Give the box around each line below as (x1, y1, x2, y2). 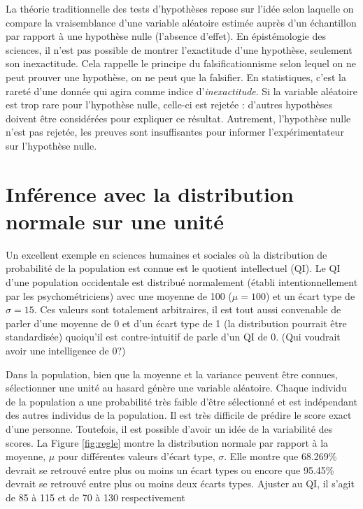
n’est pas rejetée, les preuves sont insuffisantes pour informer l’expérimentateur (6, 124, 344, 139)
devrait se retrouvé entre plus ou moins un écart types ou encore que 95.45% (6, 462, 334, 477)
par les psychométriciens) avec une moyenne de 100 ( (6, 288, 232, 303)
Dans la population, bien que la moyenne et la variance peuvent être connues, (6, 366, 338, 381)
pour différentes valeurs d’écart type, (57, 449, 215, 464)
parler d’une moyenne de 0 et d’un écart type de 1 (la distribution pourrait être (6, 315, 347, 330)
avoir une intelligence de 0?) (6, 343, 126, 357)
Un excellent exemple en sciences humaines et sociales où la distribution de (6, 247, 327, 261)
